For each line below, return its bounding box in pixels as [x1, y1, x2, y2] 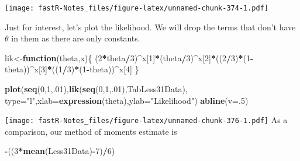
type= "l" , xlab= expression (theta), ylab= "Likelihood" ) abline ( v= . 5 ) [5, 94, 249, 106]
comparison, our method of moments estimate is [5, 125, 177, 137]
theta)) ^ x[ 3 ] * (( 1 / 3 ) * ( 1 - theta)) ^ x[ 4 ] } [5, 63, 139, 75]
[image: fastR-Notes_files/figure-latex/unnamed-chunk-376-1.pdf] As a [5, 114, 288, 126]
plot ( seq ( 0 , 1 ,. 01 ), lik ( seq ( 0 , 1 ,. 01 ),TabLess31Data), [5, 83, 188, 95]
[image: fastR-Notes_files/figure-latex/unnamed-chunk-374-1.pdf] [5, 4, 269, 12]
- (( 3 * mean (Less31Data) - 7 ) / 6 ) [5, 145, 115, 157]
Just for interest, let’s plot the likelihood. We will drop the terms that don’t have [5, 20, 296, 33]
